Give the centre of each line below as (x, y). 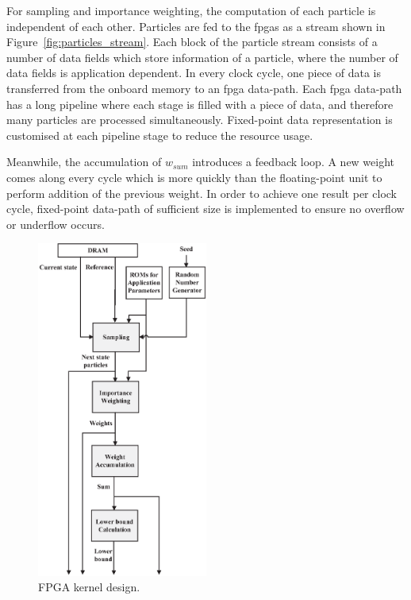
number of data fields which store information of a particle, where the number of (202, 57)
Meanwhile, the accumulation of (84, 162)
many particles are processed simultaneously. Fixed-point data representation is (200, 120)
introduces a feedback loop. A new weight (294, 162)
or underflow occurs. (56, 224)
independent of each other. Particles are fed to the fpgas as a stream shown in (196, 26)
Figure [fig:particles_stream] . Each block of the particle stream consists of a (192, 42)
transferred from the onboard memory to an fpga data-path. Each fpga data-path (204, 88)
